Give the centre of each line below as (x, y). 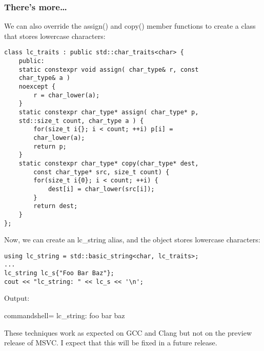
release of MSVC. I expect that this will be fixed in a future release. (111, 343)
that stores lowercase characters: (55, 36)
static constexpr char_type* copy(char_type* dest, (109, 163)
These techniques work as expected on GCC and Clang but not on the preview (128, 332)
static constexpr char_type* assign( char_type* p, (109, 112)
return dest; (56, 206)
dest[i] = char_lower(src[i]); (101, 189)
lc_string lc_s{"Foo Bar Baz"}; (59, 273)
